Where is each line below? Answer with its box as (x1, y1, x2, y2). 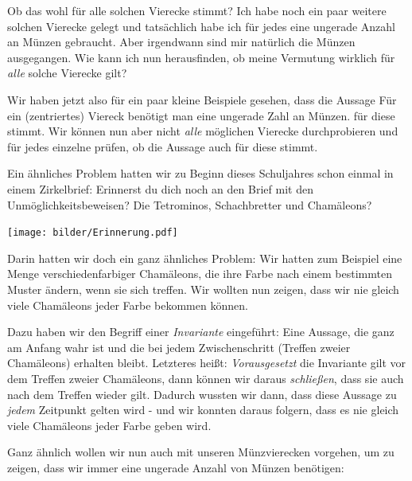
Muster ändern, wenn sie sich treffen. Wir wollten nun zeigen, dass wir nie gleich (7, 280, 399, 297)
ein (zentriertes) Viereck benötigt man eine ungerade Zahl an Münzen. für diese (7, 107, 395, 123)
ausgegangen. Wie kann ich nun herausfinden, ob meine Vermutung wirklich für (7, 49, 395, 65)
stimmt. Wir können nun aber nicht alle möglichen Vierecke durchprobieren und (7, 123, 398, 139)
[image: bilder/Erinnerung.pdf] (7, 227, 178, 239)
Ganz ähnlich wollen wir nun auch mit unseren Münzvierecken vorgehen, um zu (7, 444, 395, 460)
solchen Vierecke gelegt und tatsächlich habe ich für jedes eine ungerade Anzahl (7, 18, 395, 34)
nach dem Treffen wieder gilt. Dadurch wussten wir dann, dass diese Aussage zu (7, 385, 397, 402)
